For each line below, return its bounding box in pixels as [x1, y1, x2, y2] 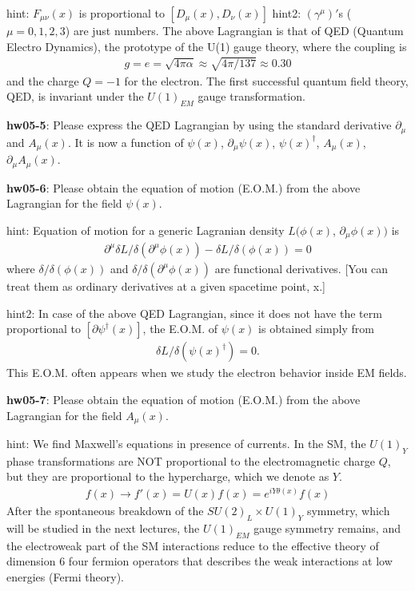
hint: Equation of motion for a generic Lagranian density [6, 221, 285, 238]
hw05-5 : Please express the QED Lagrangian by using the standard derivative [6, 117, 392, 133]
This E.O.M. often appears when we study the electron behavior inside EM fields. [6, 364, 407, 381]
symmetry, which [306, 502, 390, 519]
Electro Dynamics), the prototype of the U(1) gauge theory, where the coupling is [6, 38, 407, 54]
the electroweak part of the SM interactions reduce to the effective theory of [6, 537, 379, 553]
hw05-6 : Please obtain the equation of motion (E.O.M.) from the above [6, 179, 361, 196]
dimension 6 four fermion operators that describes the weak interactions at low [6, 553, 393, 569]
